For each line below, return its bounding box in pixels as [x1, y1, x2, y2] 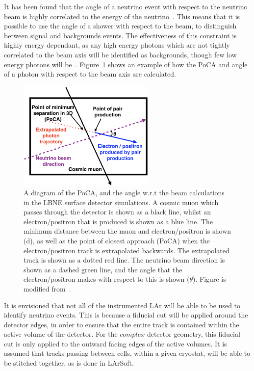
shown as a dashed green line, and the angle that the [24, 264, 182, 274]
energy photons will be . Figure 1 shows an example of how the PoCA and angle [4, 59, 248, 69]
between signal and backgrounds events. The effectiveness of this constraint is [4, 30, 237, 40]
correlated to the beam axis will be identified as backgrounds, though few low [4, 49, 237, 59]
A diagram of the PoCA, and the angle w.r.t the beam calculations [24, 187, 225, 197]
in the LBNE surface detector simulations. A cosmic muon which [24, 197, 219, 207]
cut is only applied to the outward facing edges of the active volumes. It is [4, 338, 227, 348]
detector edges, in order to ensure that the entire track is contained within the [4, 319, 239, 329]
